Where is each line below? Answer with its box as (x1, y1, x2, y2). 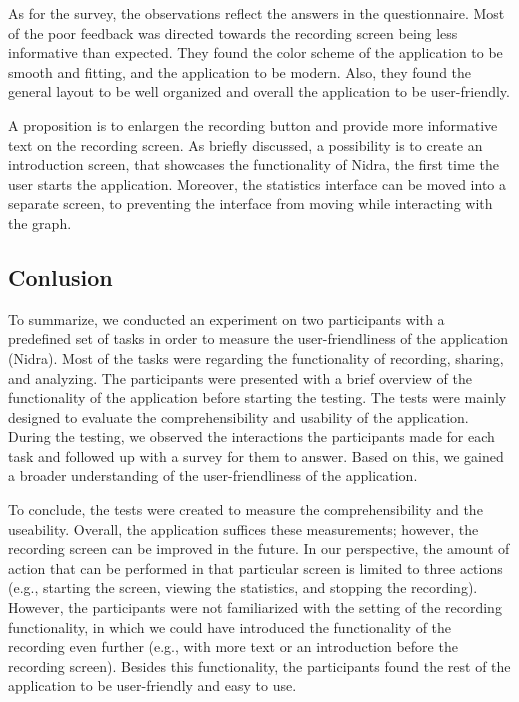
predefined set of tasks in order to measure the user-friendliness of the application (8, 328, 509, 349)
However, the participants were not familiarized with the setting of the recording (8, 597, 502, 618)
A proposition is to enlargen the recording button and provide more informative (8, 114, 498, 135)
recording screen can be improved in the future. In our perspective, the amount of (8, 538, 510, 559)
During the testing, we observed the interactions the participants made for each (8, 426, 495, 447)
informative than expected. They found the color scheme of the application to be (8, 42, 503, 63)
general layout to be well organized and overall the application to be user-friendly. (8, 81, 510, 102)
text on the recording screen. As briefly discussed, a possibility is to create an (8, 134, 483, 155)
